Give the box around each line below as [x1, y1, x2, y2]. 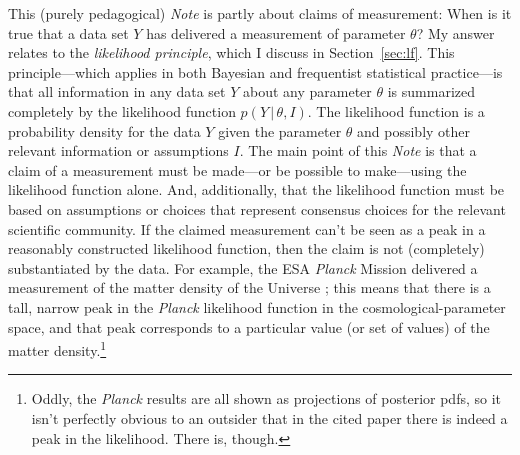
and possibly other [357, 120, 471, 141]
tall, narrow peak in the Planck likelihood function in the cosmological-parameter [8, 296, 506, 317]
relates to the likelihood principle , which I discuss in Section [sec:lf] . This [8, 42, 455, 63]
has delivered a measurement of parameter [146, 22, 406, 43]
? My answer [416, 22, 495, 43]
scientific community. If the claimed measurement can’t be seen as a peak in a [8, 218, 486, 239]
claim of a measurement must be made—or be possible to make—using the [8, 159, 467, 180]
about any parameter [243, 81, 372, 102]
